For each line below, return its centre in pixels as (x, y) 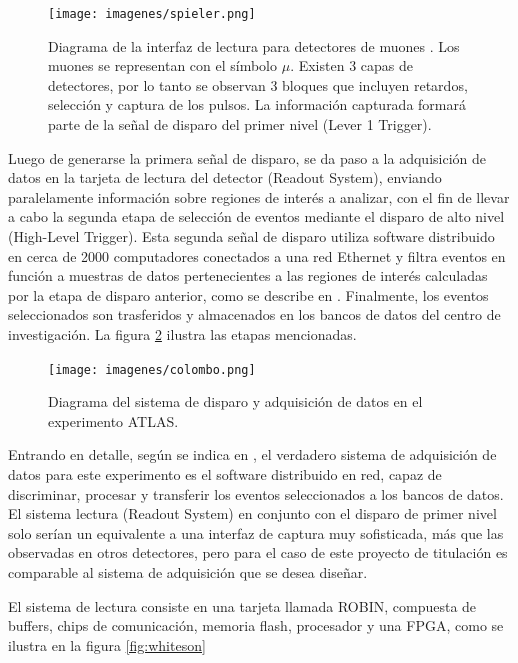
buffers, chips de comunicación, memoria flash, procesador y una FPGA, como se (256, 625)
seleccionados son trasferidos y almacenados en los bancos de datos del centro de (254, 314)
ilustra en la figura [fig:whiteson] (107, 644)
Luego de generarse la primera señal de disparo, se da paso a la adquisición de (247, 157)
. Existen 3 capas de (351, 65)
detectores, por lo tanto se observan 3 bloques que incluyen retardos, (258, 84)
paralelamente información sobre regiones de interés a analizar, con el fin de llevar (259, 196)
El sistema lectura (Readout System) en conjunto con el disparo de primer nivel (252, 513)
